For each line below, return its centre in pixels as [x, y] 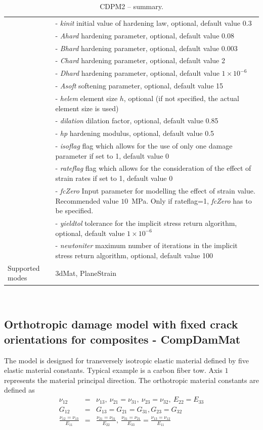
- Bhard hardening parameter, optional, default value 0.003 [146, 48]
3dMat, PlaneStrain [86, 273]
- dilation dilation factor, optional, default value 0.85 [137, 121]
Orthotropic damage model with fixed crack [121, 324]
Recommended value [87, 200]
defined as [19, 390]
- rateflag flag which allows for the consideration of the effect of [153, 168]
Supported [24, 268]
